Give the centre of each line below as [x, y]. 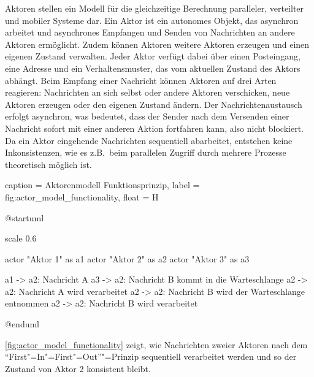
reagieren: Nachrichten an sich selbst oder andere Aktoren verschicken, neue [147, 92]
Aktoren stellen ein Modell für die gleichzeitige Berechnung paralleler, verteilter [155, 8]
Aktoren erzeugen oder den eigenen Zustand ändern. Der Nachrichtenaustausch [154, 104]
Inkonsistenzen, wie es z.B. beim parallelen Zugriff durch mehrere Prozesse [146, 152]
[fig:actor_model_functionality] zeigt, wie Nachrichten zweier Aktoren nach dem [156, 344]
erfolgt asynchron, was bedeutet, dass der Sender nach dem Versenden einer [147, 116]
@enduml [22, 324]
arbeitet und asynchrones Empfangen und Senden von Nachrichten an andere [150, 32]
